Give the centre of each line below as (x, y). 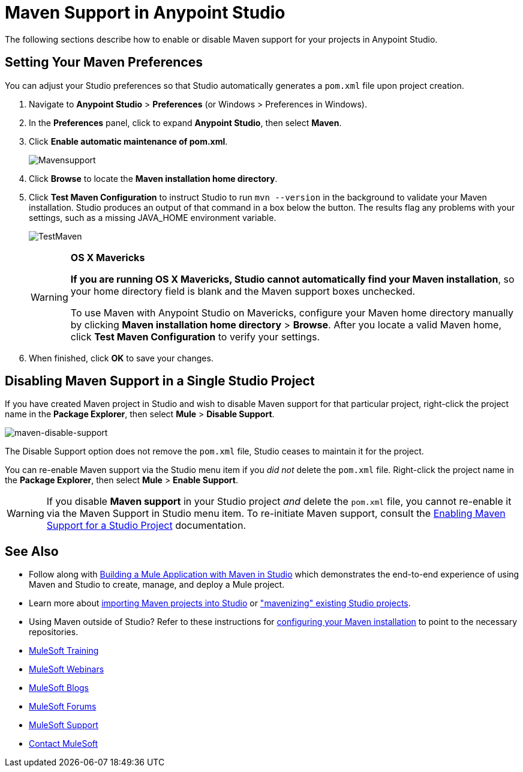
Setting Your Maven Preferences (104, 62)
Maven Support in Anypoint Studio (145, 13)
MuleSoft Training (64, 651)
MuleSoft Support (64, 725)
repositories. (54, 632)
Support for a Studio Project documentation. (146, 526)
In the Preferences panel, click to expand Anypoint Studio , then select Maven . (185, 122)
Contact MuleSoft (64, 744)
